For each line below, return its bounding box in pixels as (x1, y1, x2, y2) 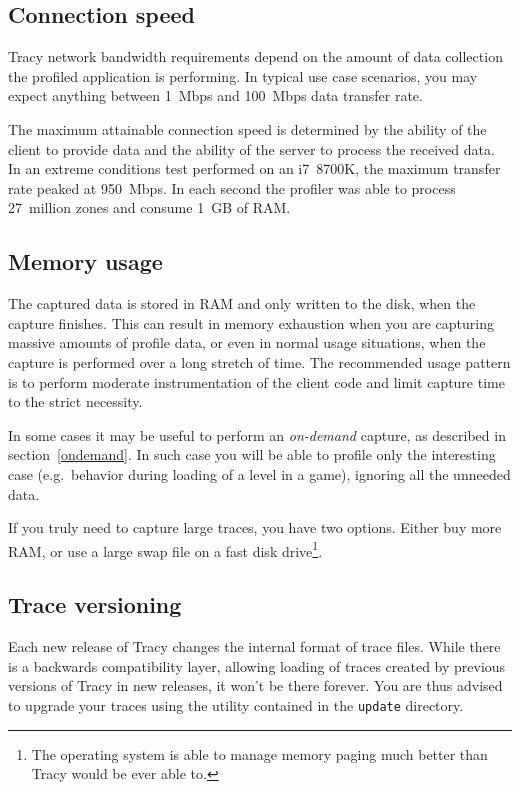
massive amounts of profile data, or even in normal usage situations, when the (8, 332, 486, 353)
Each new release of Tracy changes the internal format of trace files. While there (8, 636, 501, 657)
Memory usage (8, 246, 163, 277)
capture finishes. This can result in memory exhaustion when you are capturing (8, 312, 494, 333)
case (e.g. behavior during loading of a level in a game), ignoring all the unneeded (8, 463, 511, 484)
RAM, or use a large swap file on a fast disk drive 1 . (8, 537, 323, 561)
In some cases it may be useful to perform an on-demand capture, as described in (8, 424, 506, 445)
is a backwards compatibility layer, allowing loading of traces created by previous (8, 655, 506, 676)
